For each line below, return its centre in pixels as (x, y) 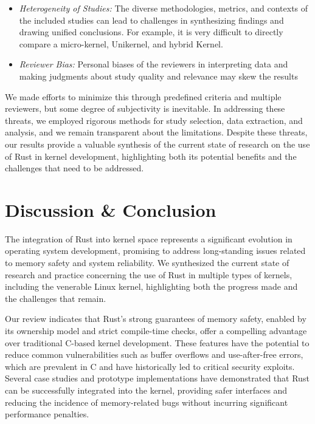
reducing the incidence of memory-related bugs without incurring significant (147, 402)
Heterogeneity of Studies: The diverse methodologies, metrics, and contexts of (164, 8)
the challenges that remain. (56, 298)
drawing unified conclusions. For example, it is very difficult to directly (151, 32)
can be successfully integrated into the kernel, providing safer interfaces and (146, 390)
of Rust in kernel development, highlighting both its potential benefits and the (151, 156)
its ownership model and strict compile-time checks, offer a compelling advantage (156, 330)
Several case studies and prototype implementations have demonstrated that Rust (157, 378)
